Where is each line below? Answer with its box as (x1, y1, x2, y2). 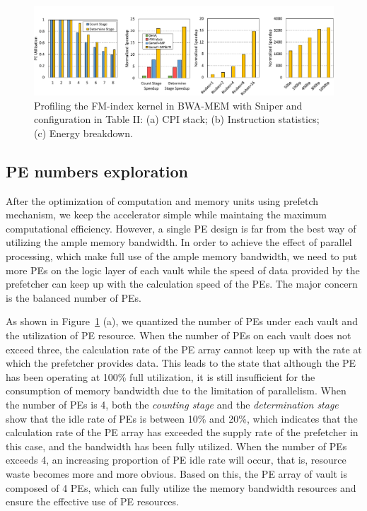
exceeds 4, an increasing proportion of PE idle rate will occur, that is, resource (6, 452, 346, 467)
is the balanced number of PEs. (6, 290, 141, 305)
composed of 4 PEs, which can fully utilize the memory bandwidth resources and (6, 480, 356, 495)
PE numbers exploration (6, 160, 189, 182)
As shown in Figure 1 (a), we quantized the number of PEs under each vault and (6, 314, 358, 329)
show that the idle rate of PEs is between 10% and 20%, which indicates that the (6, 411, 358, 425)
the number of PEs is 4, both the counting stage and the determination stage (6, 397, 339, 411)
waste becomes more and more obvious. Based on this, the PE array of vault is (6, 466, 347, 481)
